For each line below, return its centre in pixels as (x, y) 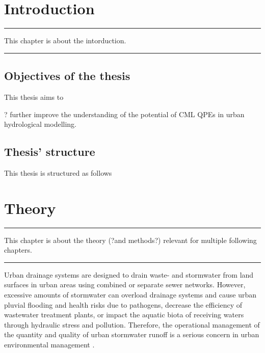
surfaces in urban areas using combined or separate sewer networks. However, (125, 284)
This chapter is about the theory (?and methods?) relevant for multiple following (130, 240)
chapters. (18, 250)
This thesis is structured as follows (58, 172)
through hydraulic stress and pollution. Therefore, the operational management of (132, 324)
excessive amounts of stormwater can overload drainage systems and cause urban (130, 294)
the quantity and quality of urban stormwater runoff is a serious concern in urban (132, 334)
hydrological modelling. (41, 124)
